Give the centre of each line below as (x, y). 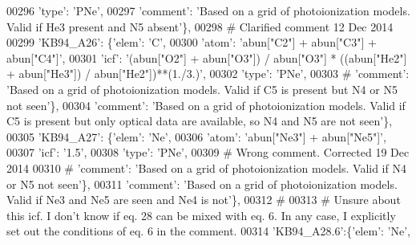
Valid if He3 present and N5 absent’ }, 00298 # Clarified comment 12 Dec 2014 (200, 26)
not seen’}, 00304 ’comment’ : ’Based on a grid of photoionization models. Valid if (206, 105)
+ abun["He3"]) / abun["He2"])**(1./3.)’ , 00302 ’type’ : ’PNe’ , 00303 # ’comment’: (208, 73)
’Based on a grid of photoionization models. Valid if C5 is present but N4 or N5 (202, 89)
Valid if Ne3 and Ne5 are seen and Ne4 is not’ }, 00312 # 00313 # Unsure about (204, 200)
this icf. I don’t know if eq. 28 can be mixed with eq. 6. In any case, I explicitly (201, 215)
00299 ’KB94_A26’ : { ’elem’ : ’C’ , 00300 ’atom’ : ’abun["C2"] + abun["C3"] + (192, 42)
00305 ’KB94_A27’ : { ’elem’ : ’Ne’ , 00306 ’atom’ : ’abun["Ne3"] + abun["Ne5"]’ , (196, 136)
